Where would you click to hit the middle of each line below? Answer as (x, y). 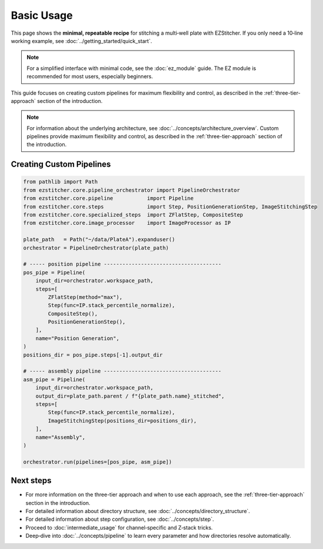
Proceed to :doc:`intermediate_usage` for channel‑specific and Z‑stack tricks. (119, 527)
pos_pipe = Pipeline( (54, 272)
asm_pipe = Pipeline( (54, 379)
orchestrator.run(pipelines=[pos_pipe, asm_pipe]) (98, 462)
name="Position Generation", (78, 338)
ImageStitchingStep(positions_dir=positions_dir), (122, 420)
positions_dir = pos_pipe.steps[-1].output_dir (93, 355)
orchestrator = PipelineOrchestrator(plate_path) (96, 248)
